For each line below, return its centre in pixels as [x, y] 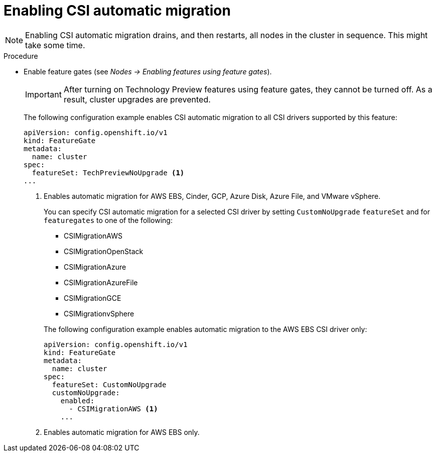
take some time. [55, 45]
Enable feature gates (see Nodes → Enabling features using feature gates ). [148, 71]
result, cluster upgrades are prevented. [137, 99]
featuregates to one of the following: [108, 220]
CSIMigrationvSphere [99, 313]
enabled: [78, 401]
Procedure [21, 56]
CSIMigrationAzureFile [101, 282]
